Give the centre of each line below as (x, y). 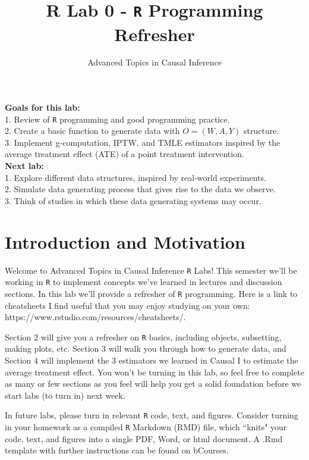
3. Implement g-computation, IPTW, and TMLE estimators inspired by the (143, 142)
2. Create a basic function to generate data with (92, 131)
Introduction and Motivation (125, 241)
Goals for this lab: (42, 107)
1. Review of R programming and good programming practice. (117, 119)
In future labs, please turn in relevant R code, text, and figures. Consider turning (152, 415)
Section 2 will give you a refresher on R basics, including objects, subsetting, (143, 337)
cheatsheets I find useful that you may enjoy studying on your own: (127, 305)
